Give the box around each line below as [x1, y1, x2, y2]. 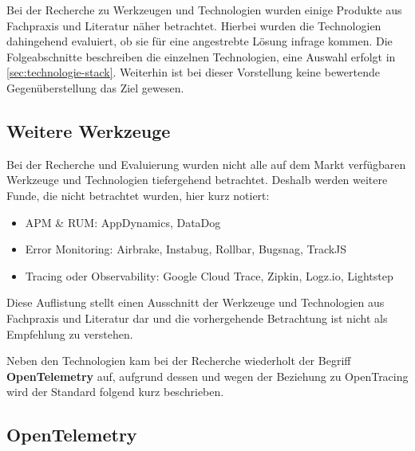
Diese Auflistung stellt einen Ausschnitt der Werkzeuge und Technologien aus [6, 294, 385, 311]
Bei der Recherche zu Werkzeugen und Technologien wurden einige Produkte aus [6, 2, 402, 18]
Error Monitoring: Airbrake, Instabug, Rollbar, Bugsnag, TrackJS [25, 241, 347, 257]
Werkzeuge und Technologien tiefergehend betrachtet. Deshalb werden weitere [6, 171, 388, 188]
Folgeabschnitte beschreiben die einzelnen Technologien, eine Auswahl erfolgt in [6, 48, 396, 65]
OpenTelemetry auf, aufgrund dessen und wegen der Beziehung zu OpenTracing [6, 367, 409, 384]
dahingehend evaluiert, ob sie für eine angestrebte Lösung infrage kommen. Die [6, 33, 393, 49]
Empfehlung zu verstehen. [6, 325, 133, 342]
